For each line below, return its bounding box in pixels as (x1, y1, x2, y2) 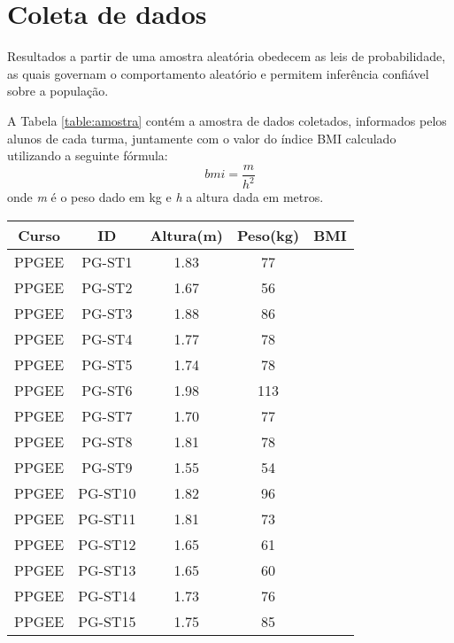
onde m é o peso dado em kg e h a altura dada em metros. (7, 188, 324, 206)
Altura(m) (150, 224, 223, 245)
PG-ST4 (81, 328, 133, 349)
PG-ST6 (81, 379, 133, 400)
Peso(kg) (236, 224, 300, 245)
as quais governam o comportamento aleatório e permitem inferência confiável (7, 64, 429, 82)
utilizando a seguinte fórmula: (7, 146, 168, 165)
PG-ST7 (81, 405, 133, 426)
